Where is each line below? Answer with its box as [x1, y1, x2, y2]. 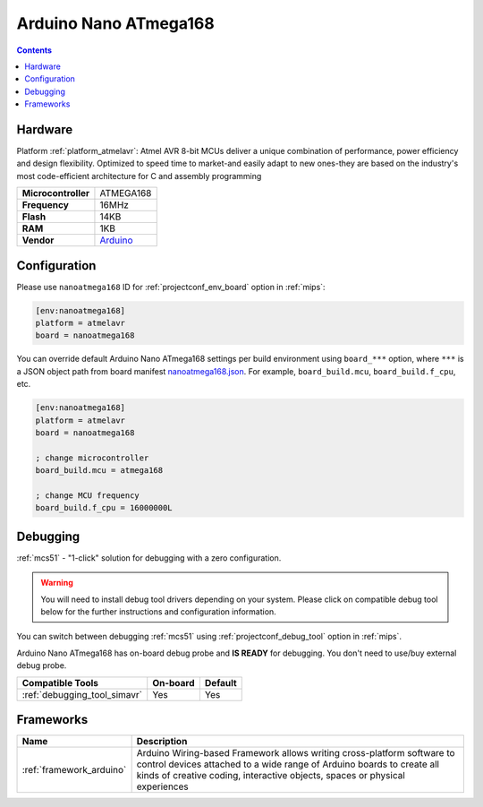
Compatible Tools [21, 676, 98, 689]
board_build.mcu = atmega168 [35, 466, 164, 476]
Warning [40, 578, 73, 588]
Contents [16, 45, 53, 56]
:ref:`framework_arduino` [21, 764, 127, 777]
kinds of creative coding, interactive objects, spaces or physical [136, 769, 406, 782]
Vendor [21, 234, 55, 246]
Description [136, 735, 188, 748]
